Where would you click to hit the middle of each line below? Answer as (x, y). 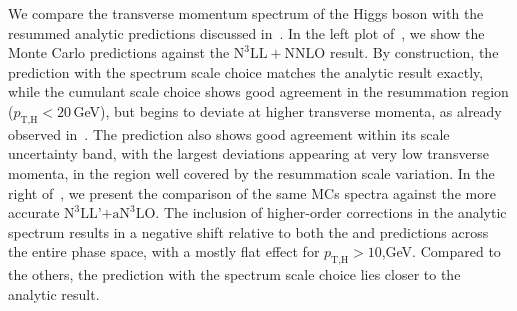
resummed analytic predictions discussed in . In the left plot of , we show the (246, 32)
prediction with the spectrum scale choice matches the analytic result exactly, (246, 71)
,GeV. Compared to (441, 251)
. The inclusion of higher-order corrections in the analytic (331, 212)
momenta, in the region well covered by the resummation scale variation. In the (251, 172)
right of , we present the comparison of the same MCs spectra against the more (252, 192)
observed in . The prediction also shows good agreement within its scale (229, 133)
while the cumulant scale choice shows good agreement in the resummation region (258, 91)
